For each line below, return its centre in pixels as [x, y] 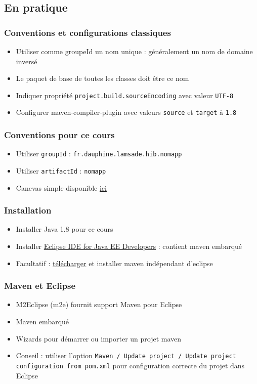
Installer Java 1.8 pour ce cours [65, 229]
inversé [27, 61]
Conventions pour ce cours [59, 135]
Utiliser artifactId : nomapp [61, 170]
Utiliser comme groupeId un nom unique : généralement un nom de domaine [134, 51]
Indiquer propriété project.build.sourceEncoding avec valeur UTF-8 [125, 95]
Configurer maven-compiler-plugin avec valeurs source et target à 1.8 [126, 112]
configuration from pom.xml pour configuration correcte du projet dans [130, 365]
